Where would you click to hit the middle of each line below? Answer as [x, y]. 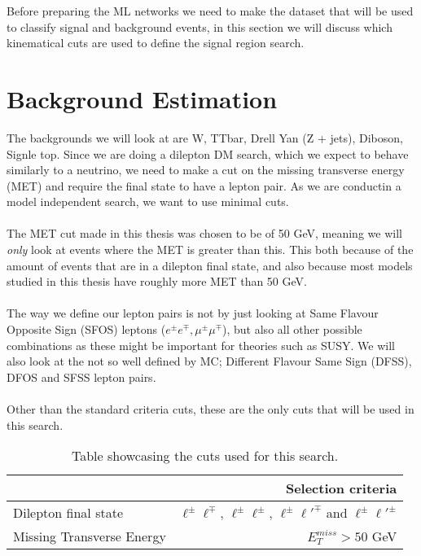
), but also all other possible [292, 329]
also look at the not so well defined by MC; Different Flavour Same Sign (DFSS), [209, 361]
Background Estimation [142, 98]
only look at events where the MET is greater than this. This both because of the [210, 250]
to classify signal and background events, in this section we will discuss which [200, 26]
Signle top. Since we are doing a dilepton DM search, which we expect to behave [208, 153]
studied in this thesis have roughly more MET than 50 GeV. [157, 281]
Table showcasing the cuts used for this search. [205, 456]
